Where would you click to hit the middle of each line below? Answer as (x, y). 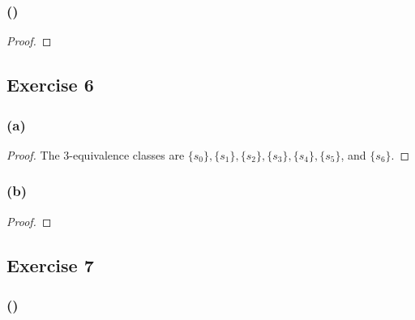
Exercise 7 (50, 265)
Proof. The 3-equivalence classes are (96, 154)
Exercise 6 (50, 85)
